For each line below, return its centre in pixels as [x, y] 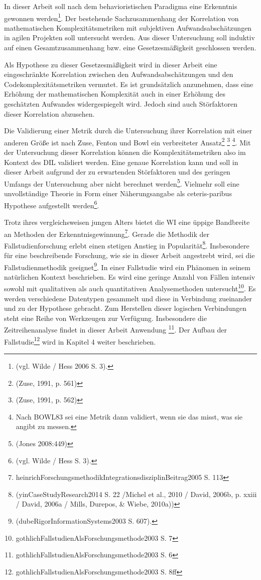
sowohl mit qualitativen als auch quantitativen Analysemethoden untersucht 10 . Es [130, 288]
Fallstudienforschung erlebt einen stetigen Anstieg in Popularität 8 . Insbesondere [127, 244]
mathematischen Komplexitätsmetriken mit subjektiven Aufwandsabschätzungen [128, 27]
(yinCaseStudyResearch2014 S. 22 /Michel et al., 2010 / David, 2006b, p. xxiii [136, 494]
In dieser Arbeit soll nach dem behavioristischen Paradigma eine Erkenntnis [121, 6]
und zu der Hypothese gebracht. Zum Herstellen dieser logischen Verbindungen [125, 308]
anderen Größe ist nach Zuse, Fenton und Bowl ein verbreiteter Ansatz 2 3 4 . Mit [127, 141]
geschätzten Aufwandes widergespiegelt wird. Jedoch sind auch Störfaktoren [121, 104]
